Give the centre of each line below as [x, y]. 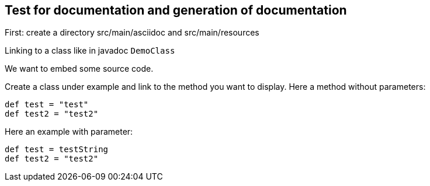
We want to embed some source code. [79, 69]
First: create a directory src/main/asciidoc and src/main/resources [132, 33]
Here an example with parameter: [69, 132]
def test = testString [57, 150]
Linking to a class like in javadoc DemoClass [90, 51]
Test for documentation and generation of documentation [176, 10]
